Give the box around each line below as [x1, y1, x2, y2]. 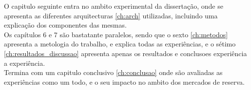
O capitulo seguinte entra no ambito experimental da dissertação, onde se [4, 1, 223, 11]
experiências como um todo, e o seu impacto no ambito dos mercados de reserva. [4, 76, 245, 87]
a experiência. [4, 58, 45, 68]
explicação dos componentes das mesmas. [4, 20, 127, 30]
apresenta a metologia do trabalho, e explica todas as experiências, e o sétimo [4, 39, 236, 49]
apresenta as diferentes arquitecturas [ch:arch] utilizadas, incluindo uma [4, 10, 218, 20]
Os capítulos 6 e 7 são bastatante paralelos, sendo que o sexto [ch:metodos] [4, 29, 228, 39]
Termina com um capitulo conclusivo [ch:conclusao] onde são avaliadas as [4, 67, 223, 77]
